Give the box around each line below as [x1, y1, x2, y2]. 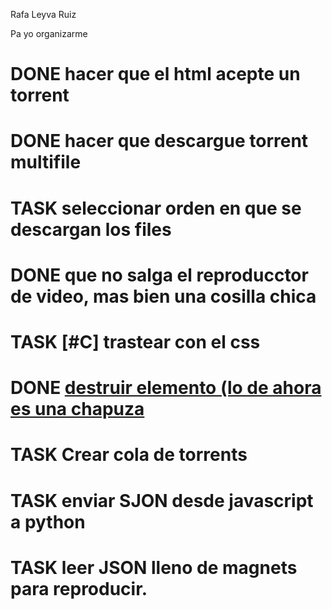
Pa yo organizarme [10, 28, 88, 39]
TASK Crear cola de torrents [10, 444, 248, 466]
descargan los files [10, 218, 172, 241]
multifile [10, 151, 82, 174]
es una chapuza [10, 398, 145, 421]
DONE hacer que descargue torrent [10, 130, 309, 153]
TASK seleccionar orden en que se [10, 197, 302, 219]
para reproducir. [10, 577, 148, 600]
